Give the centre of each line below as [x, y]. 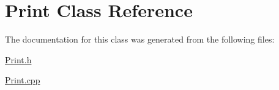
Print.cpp [23, 80]
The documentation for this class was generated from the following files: [140, 39]
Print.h [18, 59]
